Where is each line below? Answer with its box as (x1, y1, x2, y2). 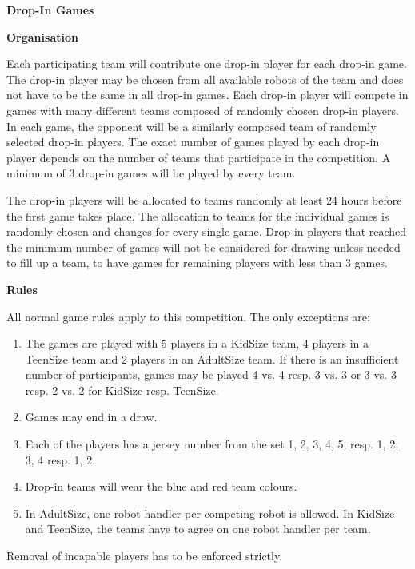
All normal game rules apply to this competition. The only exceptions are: (6, 308, 370, 324)
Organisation (6, 28, 78, 45)
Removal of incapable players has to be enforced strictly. (6, 547, 283, 564)
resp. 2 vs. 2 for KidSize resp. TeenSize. (25, 381, 219, 398)
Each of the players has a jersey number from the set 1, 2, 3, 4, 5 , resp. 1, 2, (25, 436, 399, 452)
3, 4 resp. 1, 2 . (25, 451, 96, 468)
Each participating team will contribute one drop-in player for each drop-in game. (6, 55, 407, 72)
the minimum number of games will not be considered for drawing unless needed (6, 238, 401, 255)
